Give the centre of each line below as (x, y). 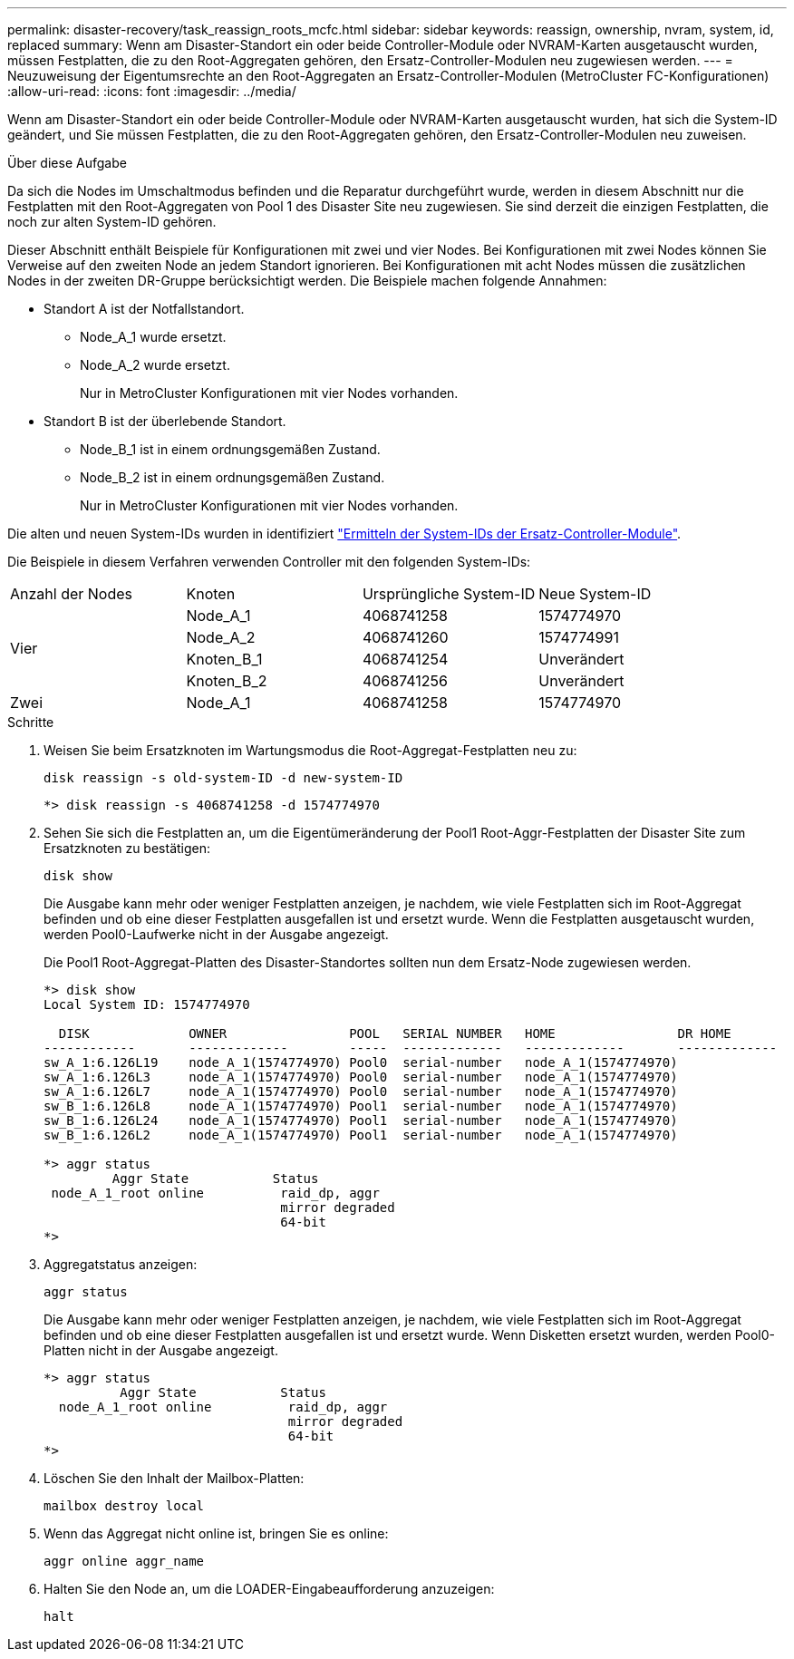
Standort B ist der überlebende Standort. (165, 421)
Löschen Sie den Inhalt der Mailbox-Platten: (174, 1478)
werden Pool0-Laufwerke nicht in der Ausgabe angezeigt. (216, 934)
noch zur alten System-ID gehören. (112, 222)
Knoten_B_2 (227, 681)
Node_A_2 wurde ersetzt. (155, 365)
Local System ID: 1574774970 (147, 1004)
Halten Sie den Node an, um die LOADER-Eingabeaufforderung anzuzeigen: (269, 1589)
